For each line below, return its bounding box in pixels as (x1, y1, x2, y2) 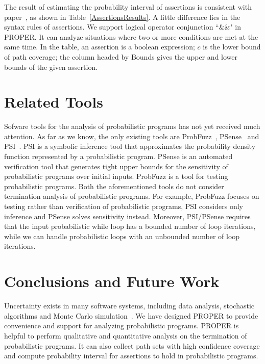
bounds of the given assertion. (4, 61, 98, 72)
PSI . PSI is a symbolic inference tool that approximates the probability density (4, 141, 256, 151)
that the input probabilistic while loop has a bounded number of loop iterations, (4, 221, 256, 231)
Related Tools (4, 91, 103, 112)
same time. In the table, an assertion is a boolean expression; (4, 41, 195, 52)
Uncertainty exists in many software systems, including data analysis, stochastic (4, 300, 255, 311)
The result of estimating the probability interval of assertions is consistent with (4, 2, 252, 12)
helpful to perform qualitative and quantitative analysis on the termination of (4, 330, 247, 341)
